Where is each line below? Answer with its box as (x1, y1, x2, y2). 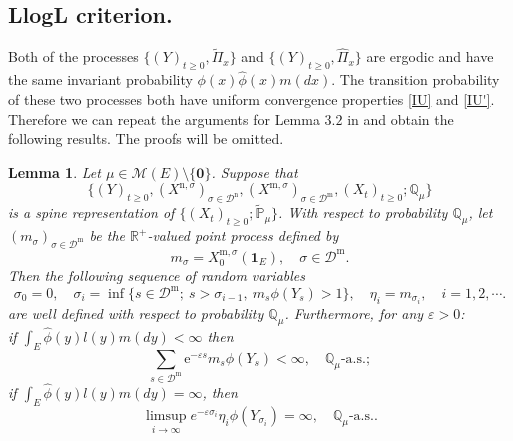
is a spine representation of (8, 202, 175, 223)
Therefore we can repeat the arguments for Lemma (8, 108, 320, 129)
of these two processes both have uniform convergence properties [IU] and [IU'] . (8, 89, 495, 110)
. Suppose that (211, 161, 298, 182)
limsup (146, 408, 187, 423)
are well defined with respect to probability (8, 303, 264, 324)
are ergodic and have (366, 46, 494, 67)
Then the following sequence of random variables (8, 264, 306, 285)
